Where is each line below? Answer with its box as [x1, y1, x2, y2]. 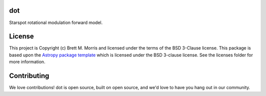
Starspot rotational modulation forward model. [9, 20, 103, 25]
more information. [9, 59, 45, 65]
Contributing [9, 72, 49, 80]
